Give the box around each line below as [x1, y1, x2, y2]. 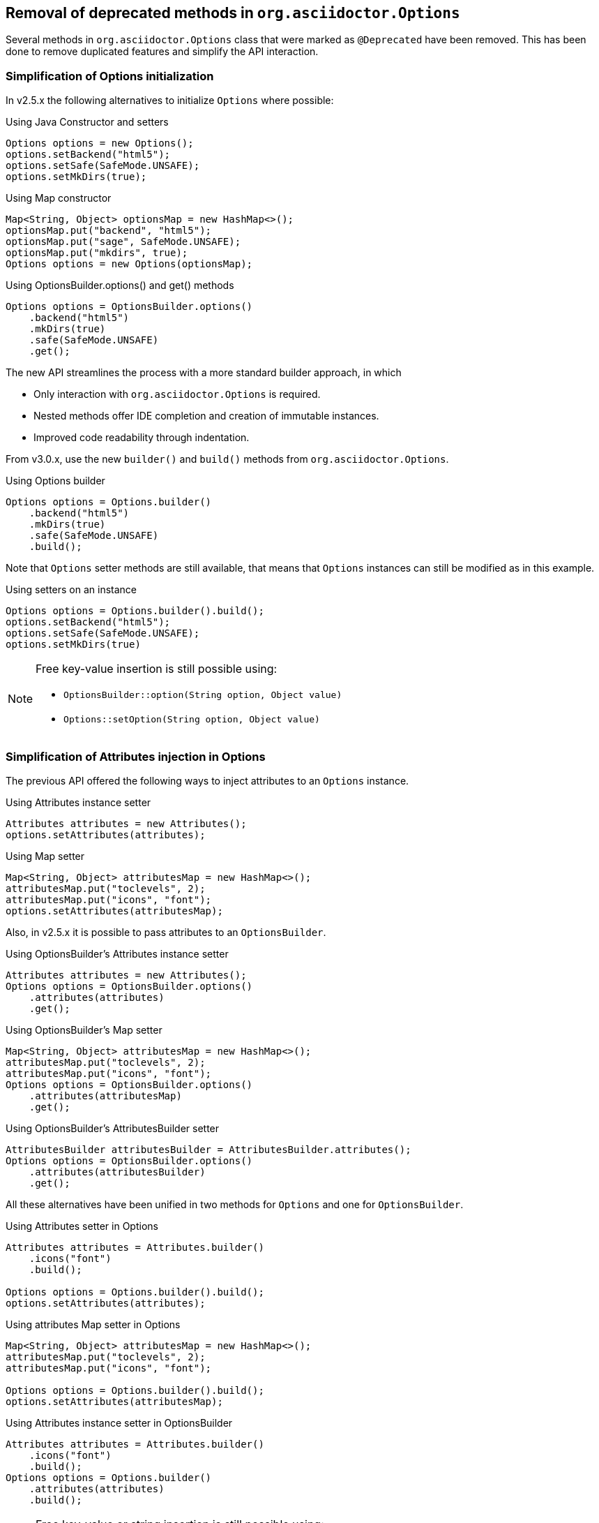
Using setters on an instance [6, 584, 137, 596]
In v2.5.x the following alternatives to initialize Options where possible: [6, 94, 334, 107]
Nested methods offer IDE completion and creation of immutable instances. [33, 410, 379, 422]
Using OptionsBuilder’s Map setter [6, 1023, 162, 1036]
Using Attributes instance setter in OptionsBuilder [6, 1416, 233, 1429]
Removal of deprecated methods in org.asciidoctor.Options [6, 4, 460, 22]
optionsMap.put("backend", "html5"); [6, 225, 212, 237]
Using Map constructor [6, 192, 112, 205]
